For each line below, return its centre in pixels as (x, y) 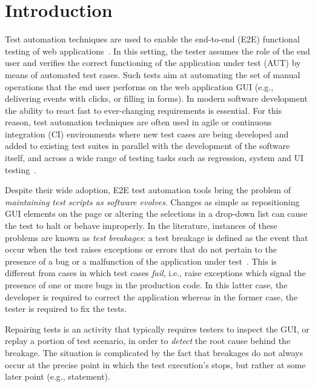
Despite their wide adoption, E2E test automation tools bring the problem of (148, 190)
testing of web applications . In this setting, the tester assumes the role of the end (157, 51)
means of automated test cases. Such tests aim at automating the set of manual (153, 74)
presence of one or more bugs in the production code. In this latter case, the (146, 285)
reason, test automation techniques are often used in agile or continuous (138, 122)
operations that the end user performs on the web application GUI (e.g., (139, 86)
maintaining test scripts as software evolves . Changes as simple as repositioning (152, 201)
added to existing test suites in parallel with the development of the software (148, 146)
